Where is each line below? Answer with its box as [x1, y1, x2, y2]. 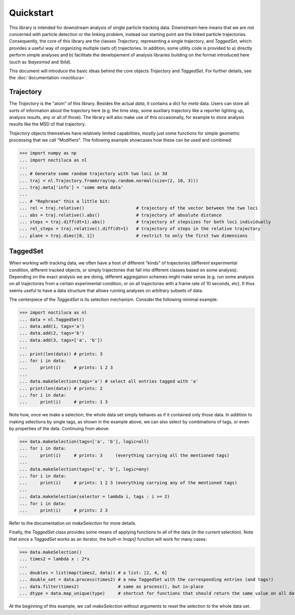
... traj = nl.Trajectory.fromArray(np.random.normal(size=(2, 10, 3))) [19, 177, 199, 183]
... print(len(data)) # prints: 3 [19, 351, 103, 356]
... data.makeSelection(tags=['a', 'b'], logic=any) [19, 466, 149, 472]
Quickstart [9, 7, 54, 18]
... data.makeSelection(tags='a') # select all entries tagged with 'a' [19, 379, 199, 384]
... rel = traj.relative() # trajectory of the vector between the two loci [19, 205, 258, 211]
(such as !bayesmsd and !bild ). [9, 59, 72, 65]
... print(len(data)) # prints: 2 [19, 385, 103, 391]
